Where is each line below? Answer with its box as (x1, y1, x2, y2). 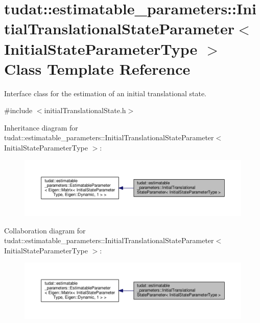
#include (4, 105, 33, 116)
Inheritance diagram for (4, 122, 78, 133)
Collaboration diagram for (4, 225, 86, 235)
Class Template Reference (4, 58, 191, 79)
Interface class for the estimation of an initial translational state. (4, 88, 207, 98)
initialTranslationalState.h (44, 105, 126, 116)
